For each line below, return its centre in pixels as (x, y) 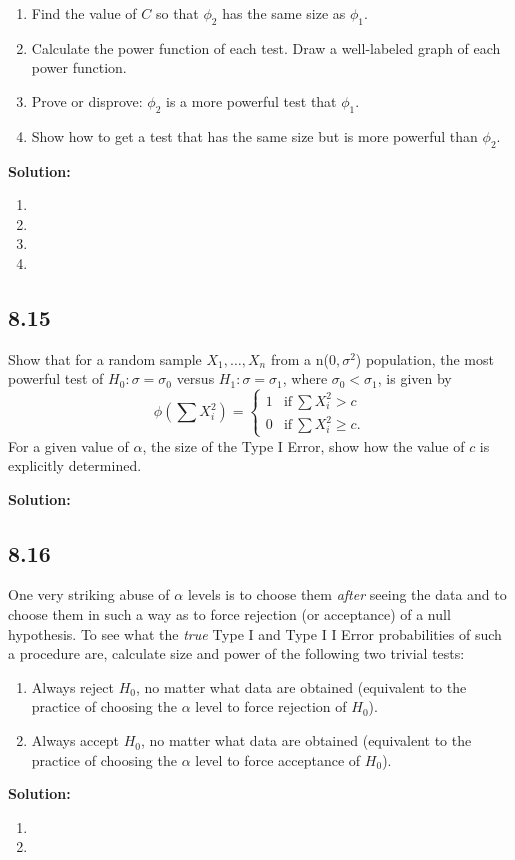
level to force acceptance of (278, 759)
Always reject (72, 686)
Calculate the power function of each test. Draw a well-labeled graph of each (266, 47)
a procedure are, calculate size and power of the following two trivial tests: (236, 653)
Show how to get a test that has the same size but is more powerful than (254, 135)
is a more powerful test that (251, 100)
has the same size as (284, 13)
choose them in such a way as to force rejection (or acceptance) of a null (229, 614)
